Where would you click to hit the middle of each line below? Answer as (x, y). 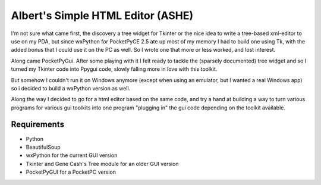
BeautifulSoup (43, 147)
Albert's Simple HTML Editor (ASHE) (102, 15)
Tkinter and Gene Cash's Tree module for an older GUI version (102, 164)
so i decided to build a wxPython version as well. (71, 88)
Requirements (38, 125)
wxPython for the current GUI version (72, 155)
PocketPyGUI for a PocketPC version (71, 172)
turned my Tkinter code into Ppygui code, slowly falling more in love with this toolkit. (114, 69)
